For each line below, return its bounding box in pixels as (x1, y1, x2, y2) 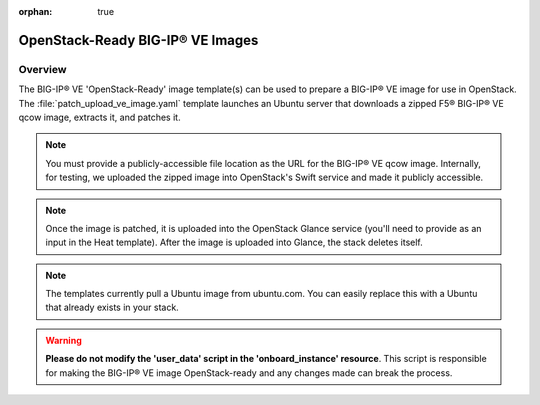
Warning (45, 334, 82, 346)
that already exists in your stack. (45, 301, 179, 314)
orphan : (18, 6, 53, 17)
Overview (18, 62, 67, 76)
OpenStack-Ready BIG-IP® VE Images (18, 31, 259, 49)
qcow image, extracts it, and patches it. (18, 111, 181, 123)
